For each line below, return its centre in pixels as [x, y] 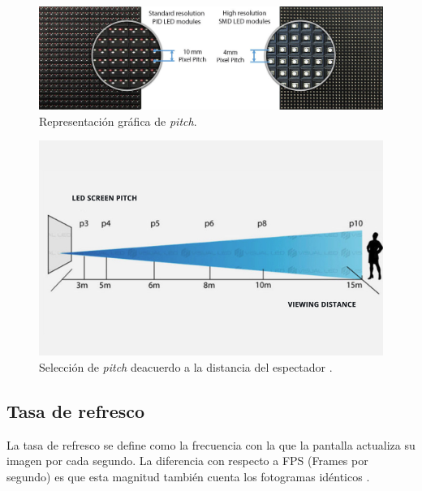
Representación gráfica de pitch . [118, 121]
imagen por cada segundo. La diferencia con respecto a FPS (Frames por [187, 461]
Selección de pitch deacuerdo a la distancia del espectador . [186, 366]
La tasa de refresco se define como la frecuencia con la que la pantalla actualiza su [211, 444]
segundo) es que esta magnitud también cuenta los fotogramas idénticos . [188, 476]
